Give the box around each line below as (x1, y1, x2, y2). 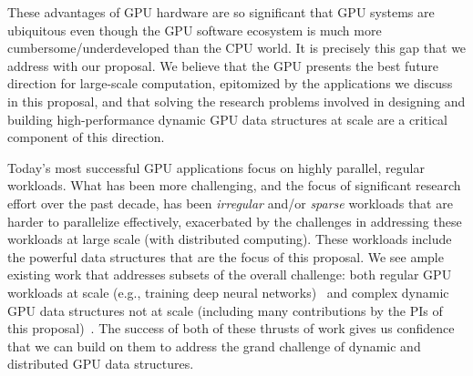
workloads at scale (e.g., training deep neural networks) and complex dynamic (7, 282, 449, 301)
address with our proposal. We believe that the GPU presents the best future (7, 56, 439, 75)
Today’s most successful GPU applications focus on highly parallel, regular (7, 158, 425, 177)
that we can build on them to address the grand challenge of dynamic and (7, 336, 421, 355)
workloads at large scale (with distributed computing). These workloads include (7, 229, 452, 249)
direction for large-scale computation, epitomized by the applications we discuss (7, 74, 453, 93)
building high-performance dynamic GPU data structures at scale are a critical (7, 109, 447, 128)
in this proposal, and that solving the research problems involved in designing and (7, 91, 466, 110)
